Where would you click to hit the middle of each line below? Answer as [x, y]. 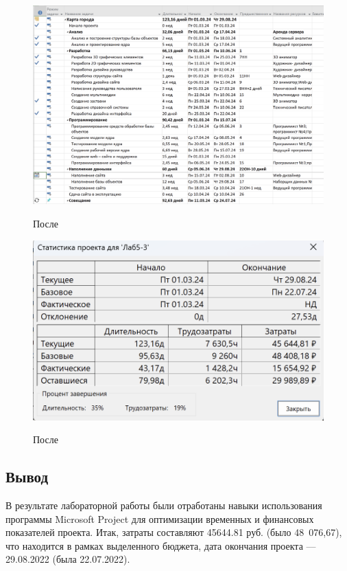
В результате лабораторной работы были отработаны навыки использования [164, 505]
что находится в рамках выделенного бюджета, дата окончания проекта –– [161, 545]
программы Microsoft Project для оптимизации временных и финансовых [160, 518]
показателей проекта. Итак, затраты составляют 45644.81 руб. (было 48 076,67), [174, 532]
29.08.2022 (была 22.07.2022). [68, 559]
